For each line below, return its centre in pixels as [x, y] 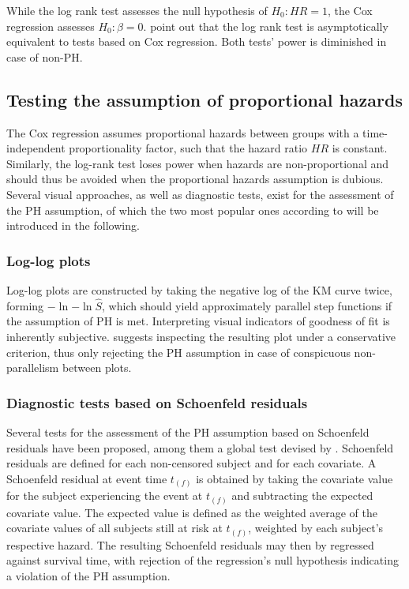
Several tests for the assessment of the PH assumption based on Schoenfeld [188, 431]
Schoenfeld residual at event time [87, 478]
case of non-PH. [45, 56]
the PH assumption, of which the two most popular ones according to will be [193, 210]
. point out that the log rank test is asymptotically [266, 26]
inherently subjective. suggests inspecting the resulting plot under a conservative [201, 336]
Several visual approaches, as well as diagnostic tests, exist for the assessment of [200, 194]
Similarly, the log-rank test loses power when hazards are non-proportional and [198, 163]
